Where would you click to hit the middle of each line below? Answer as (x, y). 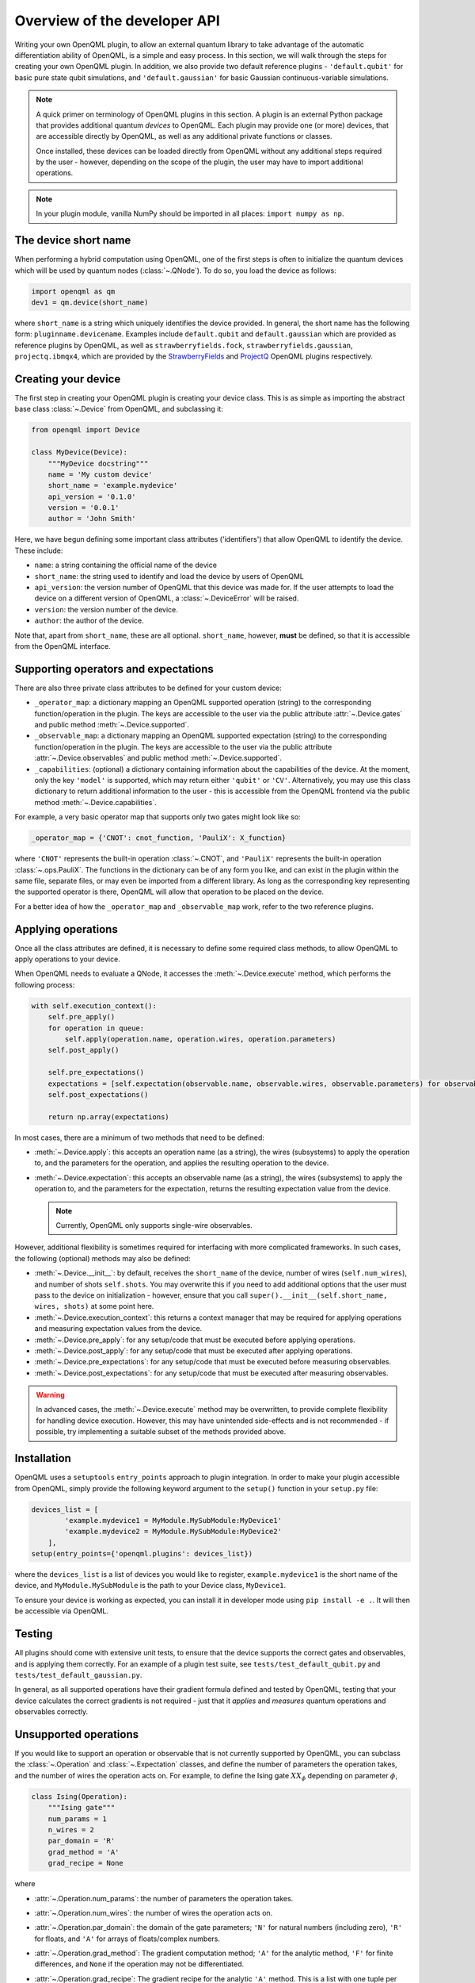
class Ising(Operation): (80, 1796)
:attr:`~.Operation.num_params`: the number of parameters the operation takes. (164, 1898)
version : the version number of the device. (106, 609)
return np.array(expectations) (108, 1117)
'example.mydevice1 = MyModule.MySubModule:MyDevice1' (173, 1520)
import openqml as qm (73, 291)
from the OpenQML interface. (63, 646)
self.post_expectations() (98, 1094)
